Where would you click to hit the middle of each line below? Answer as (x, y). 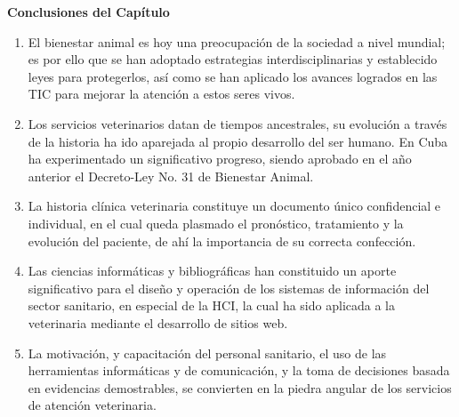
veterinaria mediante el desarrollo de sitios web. (158, 322)
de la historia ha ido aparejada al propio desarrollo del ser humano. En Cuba (238, 141)
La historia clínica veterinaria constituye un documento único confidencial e (234, 206)
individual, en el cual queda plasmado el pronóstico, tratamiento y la (216, 223)
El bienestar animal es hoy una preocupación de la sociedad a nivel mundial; (237, 41)
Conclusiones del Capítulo (89, 12)
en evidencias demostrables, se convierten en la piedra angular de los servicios (240, 387)
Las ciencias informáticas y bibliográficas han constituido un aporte (212, 271)
